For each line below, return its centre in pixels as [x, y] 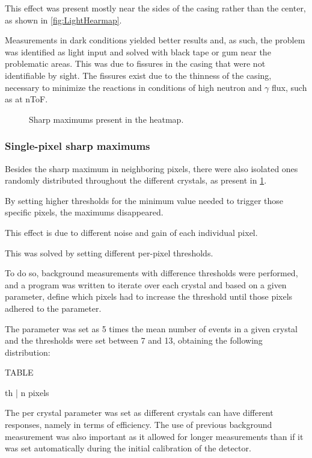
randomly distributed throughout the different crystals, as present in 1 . [136, 180]
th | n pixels [27, 392]
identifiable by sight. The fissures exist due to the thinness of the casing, [138, 75]
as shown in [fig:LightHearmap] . [63, 20]
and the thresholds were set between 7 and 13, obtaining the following [134, 340]
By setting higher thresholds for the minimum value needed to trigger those [144, 200]
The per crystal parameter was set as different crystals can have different [139, 413]
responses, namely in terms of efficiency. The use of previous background [139, 425]
